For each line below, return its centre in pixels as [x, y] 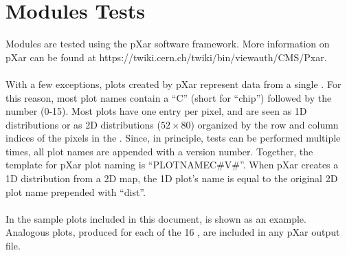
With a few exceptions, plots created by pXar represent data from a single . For [173, 84]
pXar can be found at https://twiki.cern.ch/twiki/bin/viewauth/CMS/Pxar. [166, 57]
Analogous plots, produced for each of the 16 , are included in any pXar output [173, 232]
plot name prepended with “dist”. [76, 191]
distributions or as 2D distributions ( [83, 124]
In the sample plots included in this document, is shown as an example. [156, 218]
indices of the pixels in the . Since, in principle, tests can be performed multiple [173, 138]
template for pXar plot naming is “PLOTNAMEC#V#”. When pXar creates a [172, 165]
